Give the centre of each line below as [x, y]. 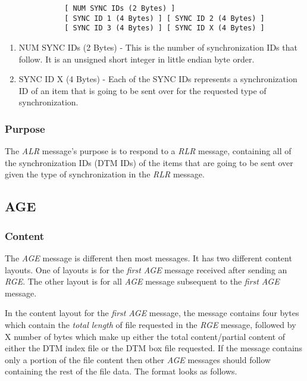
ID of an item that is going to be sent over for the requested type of [142, 90]
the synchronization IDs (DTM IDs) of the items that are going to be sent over [149, 162]
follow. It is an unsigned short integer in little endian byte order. [137, 59]
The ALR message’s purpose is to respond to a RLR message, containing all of [148, 151]
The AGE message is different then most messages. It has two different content [148, 257]
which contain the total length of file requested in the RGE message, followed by [151, 324]
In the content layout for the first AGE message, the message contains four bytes [152, 313]
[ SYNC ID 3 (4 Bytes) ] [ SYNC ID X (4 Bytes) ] [165, 28]
